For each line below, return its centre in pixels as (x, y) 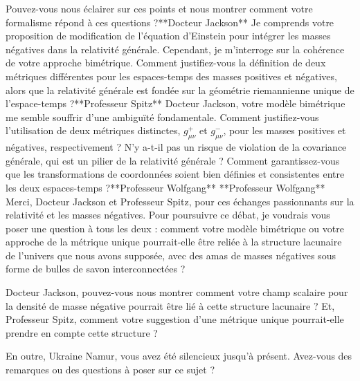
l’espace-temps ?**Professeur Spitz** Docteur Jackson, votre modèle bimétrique (175, 103)
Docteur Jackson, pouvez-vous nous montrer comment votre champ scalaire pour (177, 292)
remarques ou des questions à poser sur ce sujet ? (110, 370)
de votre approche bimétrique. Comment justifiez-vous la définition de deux (166, 63)
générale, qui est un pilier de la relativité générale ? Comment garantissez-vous (173, 160)
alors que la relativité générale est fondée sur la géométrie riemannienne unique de (180, 90)
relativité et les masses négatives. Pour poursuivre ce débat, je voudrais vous (168, 215)
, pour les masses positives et (285, 130)
